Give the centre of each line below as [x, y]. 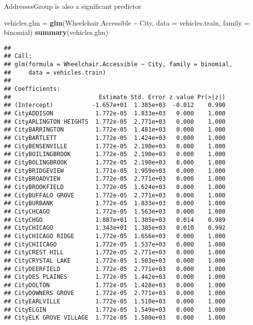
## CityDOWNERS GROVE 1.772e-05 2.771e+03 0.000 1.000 [115, 293]
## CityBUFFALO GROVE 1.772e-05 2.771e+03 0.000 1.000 [115, 195]
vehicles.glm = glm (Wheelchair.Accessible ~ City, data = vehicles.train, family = [127, 22]
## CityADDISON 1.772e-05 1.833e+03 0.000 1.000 [115, 114]
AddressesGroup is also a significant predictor [73, 6]
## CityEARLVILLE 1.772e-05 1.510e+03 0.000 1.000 [115, 302]
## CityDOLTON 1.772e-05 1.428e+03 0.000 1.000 [115, 285]
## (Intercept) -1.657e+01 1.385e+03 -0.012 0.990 [115, 105]
